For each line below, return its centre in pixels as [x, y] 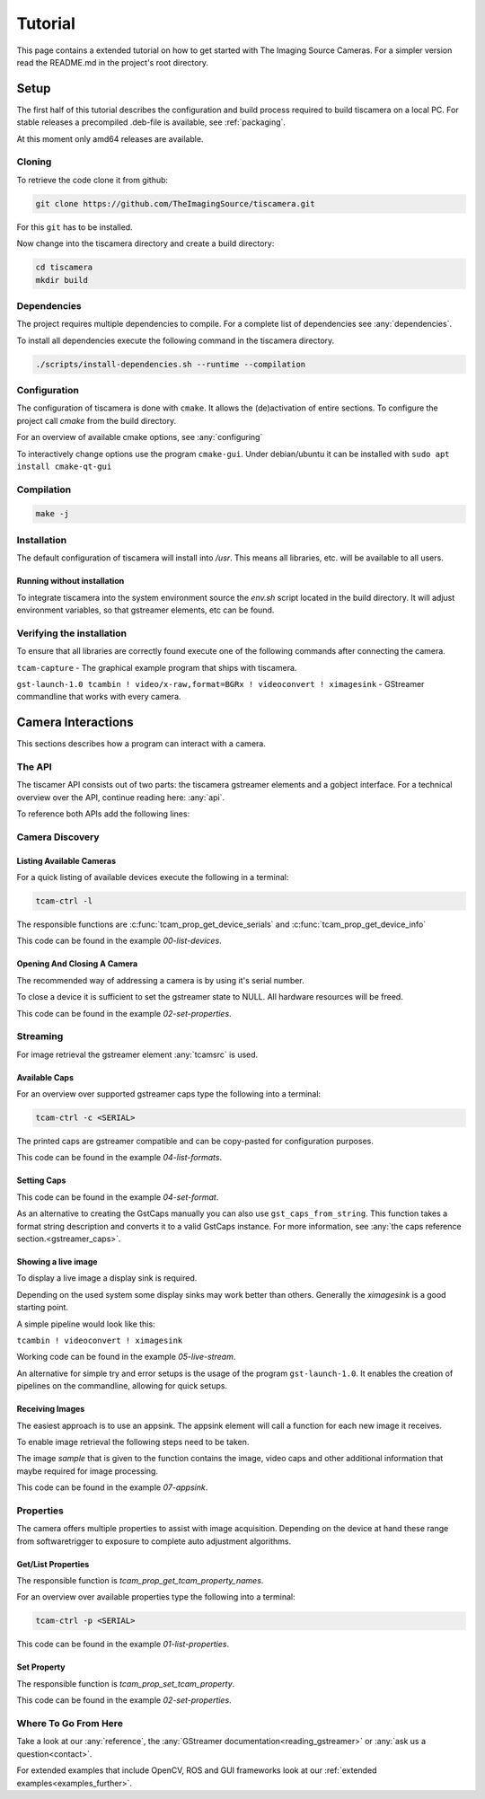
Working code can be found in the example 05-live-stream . [126, 1357]
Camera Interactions [75, 723]
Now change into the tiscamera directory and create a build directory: [145, 243]
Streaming [40, 1036]
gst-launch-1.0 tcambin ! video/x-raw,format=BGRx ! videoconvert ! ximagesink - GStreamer [220, 683]
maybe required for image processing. [88, 1471]
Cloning [34, 162]
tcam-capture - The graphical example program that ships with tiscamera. [157, 667]
